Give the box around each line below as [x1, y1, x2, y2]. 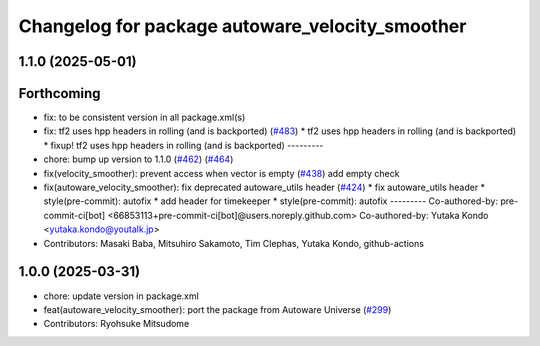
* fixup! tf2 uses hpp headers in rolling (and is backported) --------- [43, 139, 324, 151]
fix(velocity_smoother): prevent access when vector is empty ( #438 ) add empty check [43, 167, 400, 179]
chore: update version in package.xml [43, 290, 199, 302]
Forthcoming [18, 85, 101, 102]
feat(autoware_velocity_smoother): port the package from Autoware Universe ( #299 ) [43, 303, 392, 315]
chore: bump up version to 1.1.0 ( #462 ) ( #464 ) [43, 153, 234, 165]
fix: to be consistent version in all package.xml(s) [43, 111, 246, 124]
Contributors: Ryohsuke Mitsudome [43, 318, 190, 330]
